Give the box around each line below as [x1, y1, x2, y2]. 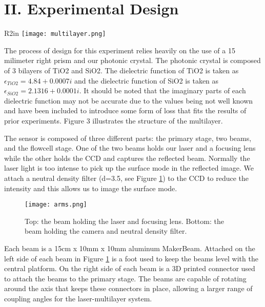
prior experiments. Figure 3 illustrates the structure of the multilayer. [4, 115, 223, 126]
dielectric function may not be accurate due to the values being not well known [4, 95, 253, 106]
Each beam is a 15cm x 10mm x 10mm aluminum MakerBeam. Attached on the [4, 242, 255, 253]
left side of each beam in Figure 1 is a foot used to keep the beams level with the [4, 253, 258, 263]
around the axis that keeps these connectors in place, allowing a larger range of [4, 283, 253, 294]
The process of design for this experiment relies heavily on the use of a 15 [4, 45, 235, 55]
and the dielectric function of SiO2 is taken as [74, 75, 219, 86]
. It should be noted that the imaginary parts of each [79, 85, 246, 96]
